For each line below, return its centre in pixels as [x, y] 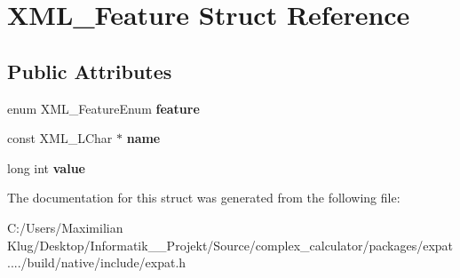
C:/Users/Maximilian [65, 227]
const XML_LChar [60, 138]
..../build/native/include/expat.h [97, 262]
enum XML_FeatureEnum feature [103, 108]
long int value [46, 167]
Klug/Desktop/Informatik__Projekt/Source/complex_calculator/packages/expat [230, 245]
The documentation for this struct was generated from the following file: [204, 198]
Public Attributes [90, 71]
